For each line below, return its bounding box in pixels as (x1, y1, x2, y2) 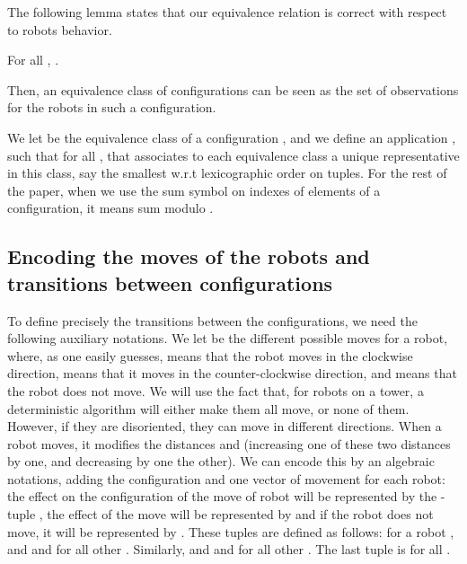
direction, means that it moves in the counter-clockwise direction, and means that (7, 364, 457, 383)
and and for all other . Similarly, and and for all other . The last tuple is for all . (7, 540, 451, 559)
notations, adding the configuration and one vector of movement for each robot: (7, 469, 445, 488)
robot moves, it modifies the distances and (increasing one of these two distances (7, 434, 451, 453)
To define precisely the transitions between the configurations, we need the (7, 311, 418, 330)
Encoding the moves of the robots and (7, 242, 370, 270)
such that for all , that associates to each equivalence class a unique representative (7, 145, 460, 164)
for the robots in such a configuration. (7, 98, 216, 117)
